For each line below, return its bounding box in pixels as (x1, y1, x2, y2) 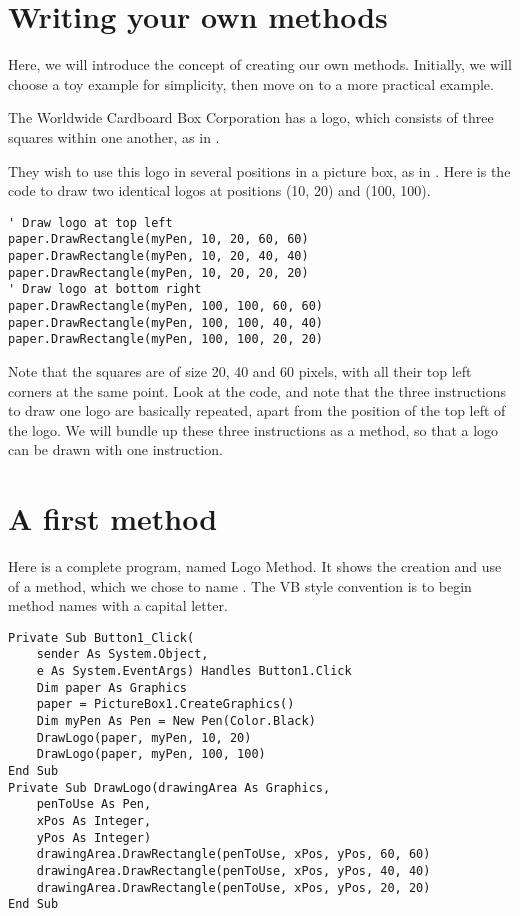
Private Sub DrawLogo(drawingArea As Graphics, (8, 780, 331, 795)
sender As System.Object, (36, 647, 209, 662)
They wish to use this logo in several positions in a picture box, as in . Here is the (8, 160, 511, 181)
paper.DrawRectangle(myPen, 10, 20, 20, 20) (8, 265, 309, 280)
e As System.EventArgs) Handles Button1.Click (36, 664, 352, 679)
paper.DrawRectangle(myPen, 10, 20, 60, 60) (8, 232, 309, 247)
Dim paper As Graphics (36, 680, 187, 695)
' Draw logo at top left (8, 215, 173, 230)
